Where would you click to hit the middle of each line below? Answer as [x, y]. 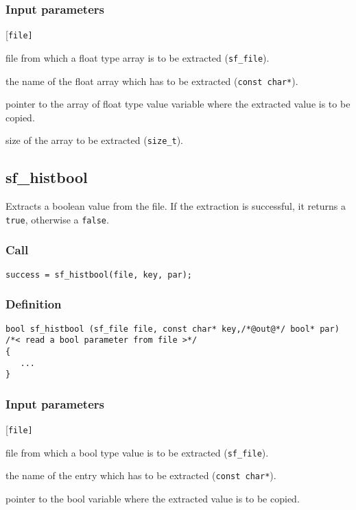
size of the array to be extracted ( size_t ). [94, 140]
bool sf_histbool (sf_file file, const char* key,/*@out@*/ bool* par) [173, 329]
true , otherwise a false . [57, 219]
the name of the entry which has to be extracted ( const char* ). [141, 475]
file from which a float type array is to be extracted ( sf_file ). [138, 57]
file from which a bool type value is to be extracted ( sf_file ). [137, 452]
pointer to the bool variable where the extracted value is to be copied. [153, 499]
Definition [34, 304]
